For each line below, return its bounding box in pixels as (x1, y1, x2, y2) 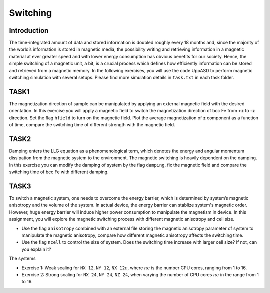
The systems (9, 255, 36, 262)
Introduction (9, 26, 49, 35)
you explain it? (21, 246, 52, 252)
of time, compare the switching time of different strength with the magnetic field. (9, 122, 175, 128)
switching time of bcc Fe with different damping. (9, 169, 109, 175)
